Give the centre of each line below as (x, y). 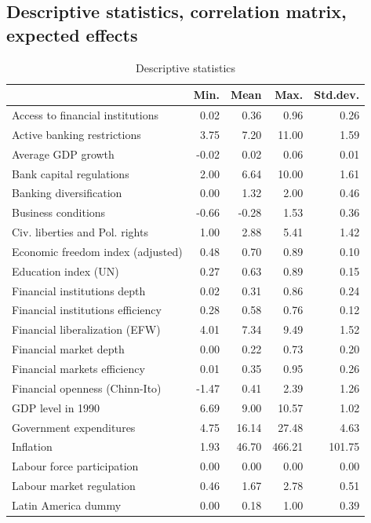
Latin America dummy (67, 505)
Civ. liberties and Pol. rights (80, 232)
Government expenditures (74, 427)
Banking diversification (67, 193)
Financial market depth (68, 349)
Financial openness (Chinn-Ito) (87, 388)
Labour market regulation (74, 486)
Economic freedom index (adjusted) (97, 251)
